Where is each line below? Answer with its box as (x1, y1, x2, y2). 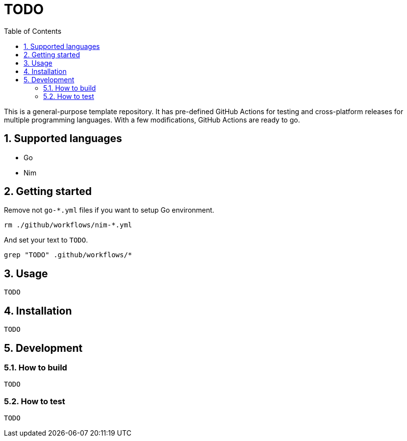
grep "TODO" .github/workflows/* (4, 251, 132, 259)
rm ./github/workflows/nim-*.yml (4, 221, 132, 229)
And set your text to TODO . (4, 236, 88, 245)
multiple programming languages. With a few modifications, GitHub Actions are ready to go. (4, 115, 300, 124)
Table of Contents (4, 26, 62, 35)
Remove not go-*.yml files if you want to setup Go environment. (4, 206, 214, 215)
